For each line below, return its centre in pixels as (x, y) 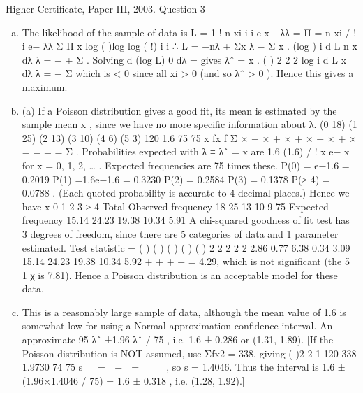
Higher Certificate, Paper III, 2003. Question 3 (105, 8)
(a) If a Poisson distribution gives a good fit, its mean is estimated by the (179, 110)
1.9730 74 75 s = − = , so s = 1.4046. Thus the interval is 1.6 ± (184, 367)
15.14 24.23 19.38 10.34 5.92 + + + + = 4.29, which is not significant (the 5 (186, 261)
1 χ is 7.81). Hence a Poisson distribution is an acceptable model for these (180, 274)
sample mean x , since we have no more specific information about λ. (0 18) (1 (190, 124)
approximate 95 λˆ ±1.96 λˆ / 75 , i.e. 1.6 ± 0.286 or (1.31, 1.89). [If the (178, 340)
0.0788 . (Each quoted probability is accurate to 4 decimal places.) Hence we (186, 193)
